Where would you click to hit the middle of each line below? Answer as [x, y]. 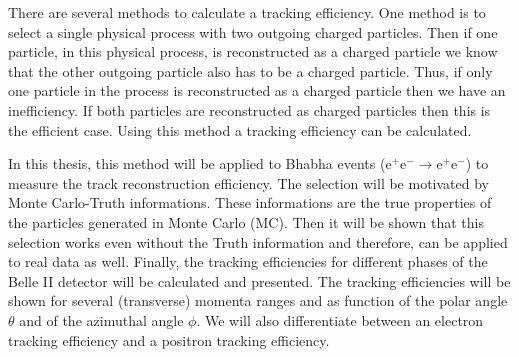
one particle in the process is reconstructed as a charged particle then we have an [257, 90]
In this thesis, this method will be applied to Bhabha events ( [197, 163]
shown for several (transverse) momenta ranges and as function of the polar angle [258, 300]
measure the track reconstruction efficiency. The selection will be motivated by [248, 182]
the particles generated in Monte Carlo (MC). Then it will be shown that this [246, 221]
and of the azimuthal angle [101, 319]
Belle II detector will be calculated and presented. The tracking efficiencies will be [259, 280]
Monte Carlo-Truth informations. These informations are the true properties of [250, 202]
